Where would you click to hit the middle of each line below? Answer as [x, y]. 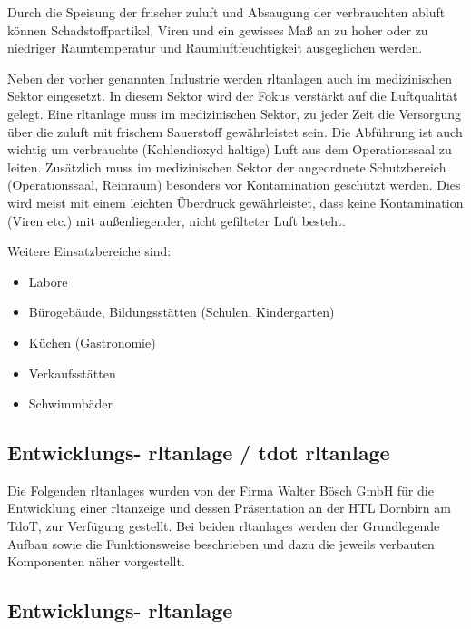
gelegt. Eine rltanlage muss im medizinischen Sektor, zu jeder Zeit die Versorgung [235, 113]
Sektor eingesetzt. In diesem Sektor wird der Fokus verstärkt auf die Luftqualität [233, 96]
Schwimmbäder [71, 403]
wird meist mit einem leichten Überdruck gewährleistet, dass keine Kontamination [235, 202]
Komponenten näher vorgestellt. [96, 561]
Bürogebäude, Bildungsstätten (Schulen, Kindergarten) [182, 312]
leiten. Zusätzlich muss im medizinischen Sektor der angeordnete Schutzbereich [227, 167]
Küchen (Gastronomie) [92, 342]
